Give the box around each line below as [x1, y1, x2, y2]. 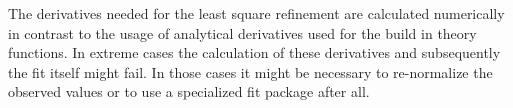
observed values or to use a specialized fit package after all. [8, 81, 370, 102]
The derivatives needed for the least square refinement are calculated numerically [8, 3, 505, 23]
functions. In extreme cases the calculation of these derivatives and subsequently [8, 42, 501, 63]
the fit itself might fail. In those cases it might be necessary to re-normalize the [8, 61, 493, 82]
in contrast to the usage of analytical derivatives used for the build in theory [8, 22, 477, 43]
